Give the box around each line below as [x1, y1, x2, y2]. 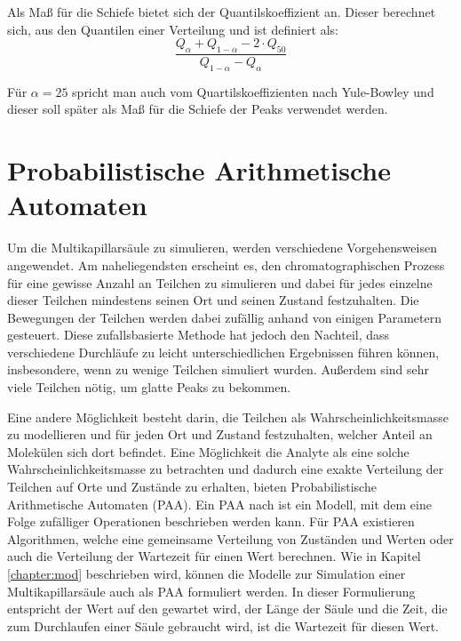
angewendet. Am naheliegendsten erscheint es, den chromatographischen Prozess [7, 255, 445, 274]
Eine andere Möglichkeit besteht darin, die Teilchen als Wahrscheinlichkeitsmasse [7, 407, 449, 426]
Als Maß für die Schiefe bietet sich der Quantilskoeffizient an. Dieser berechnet [7, 3, 436, 20]
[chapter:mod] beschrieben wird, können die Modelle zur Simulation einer [7, 565, 406, 582]
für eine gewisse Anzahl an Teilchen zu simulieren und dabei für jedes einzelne [7, 273, 433, 292]
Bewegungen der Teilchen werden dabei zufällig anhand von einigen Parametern [7, 308, 442, 326]
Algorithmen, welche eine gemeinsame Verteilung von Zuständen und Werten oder [7, 529, 454, 548]
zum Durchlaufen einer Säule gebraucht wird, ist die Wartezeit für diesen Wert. [7, 616, 439, 635]
